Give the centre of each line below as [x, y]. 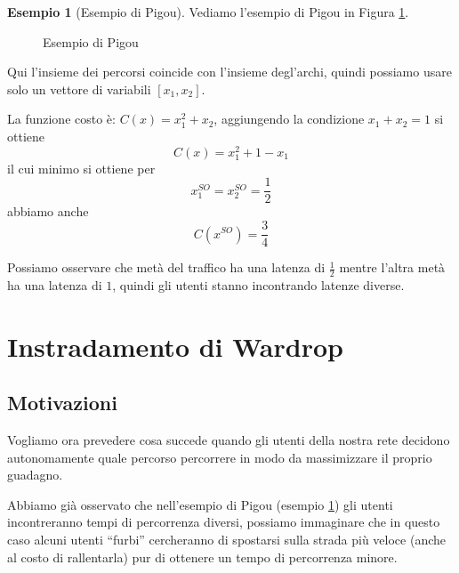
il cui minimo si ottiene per [81, 168]
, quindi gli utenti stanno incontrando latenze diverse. [258, 284]
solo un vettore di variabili [79, 89]
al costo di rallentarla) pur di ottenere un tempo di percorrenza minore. [202, 557]
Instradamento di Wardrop [175, 346]
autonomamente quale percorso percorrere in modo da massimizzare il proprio [220, 457]
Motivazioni [62, 403]
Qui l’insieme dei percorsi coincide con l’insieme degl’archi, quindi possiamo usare [229, 72]
